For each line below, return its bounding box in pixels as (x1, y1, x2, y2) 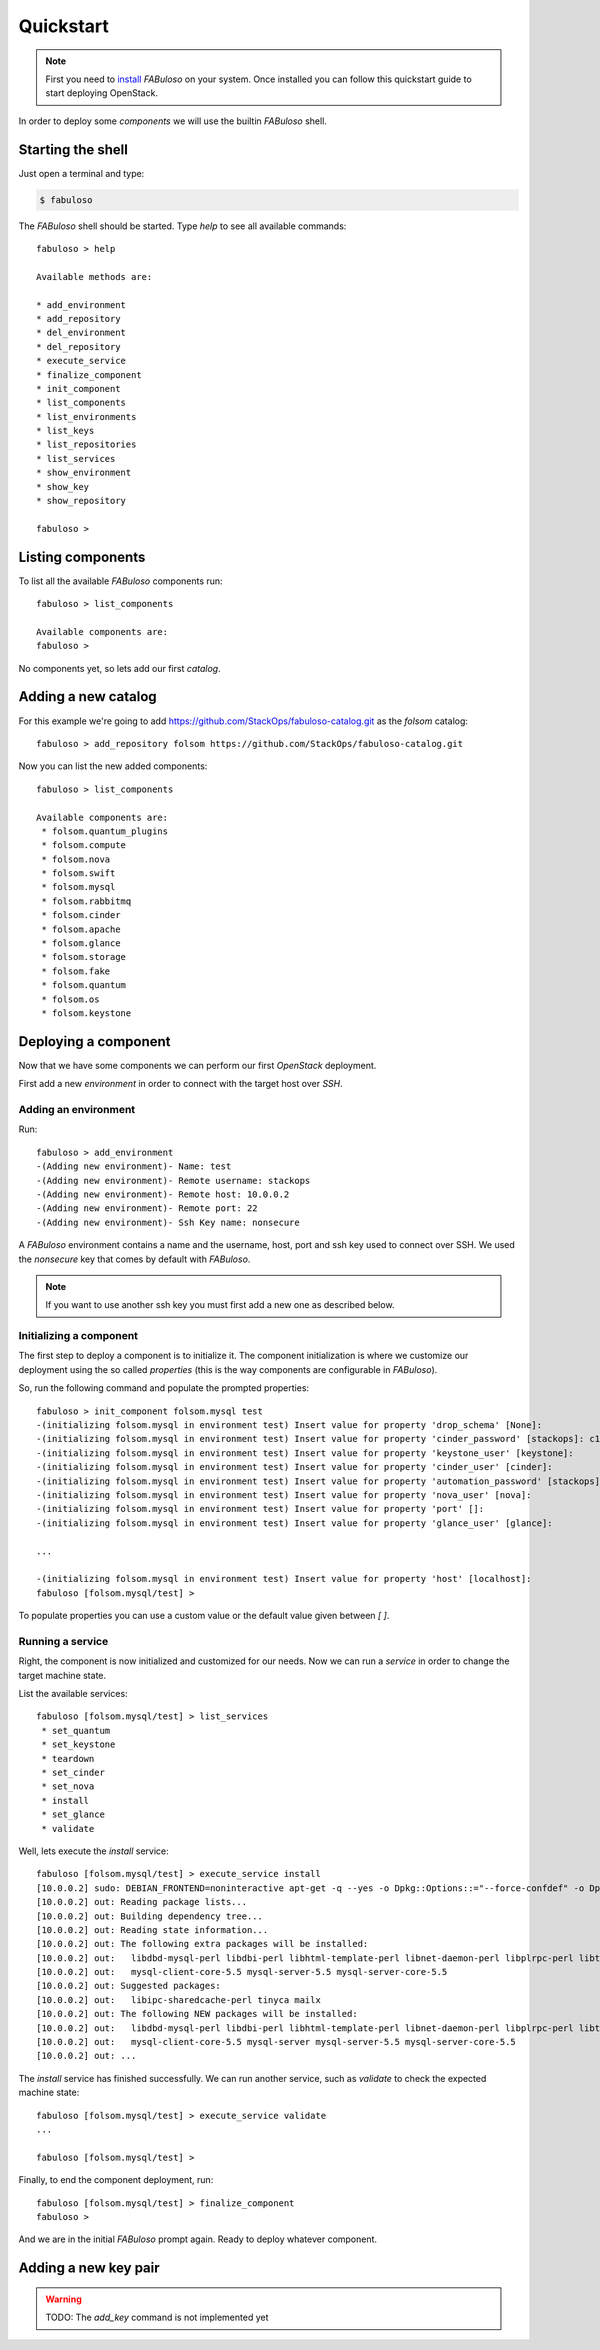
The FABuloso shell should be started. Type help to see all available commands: (18, 220, 347, 232)
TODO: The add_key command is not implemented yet (45, 2311, 269, 2324)
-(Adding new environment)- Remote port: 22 (36, 1203, 259, 1214)
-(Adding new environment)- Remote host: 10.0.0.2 (36, 1188, 290, 1200)
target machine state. (18, 1669, 107, 1681)
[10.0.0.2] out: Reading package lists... (36, 1896, 248, 1908)
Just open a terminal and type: (18, 167, 145, 179)
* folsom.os (41, 993, 100, 1005)
